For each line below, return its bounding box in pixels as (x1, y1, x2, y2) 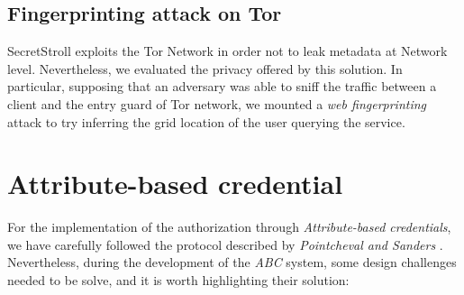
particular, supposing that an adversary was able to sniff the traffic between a (7, 77, 437, 96)
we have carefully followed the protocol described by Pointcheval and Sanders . (7, 235, 443, 254)
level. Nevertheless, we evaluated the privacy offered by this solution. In (7, 59, 403, 78)
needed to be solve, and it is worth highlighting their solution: (7, 271, 350, 290)
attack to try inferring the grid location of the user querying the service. (7, 112, 405, 131)
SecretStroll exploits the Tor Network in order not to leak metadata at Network (7, 41, 448, 60)
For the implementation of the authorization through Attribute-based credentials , (7, 217, 451, 236)
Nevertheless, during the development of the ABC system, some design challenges (7, 253, 457, 272)
